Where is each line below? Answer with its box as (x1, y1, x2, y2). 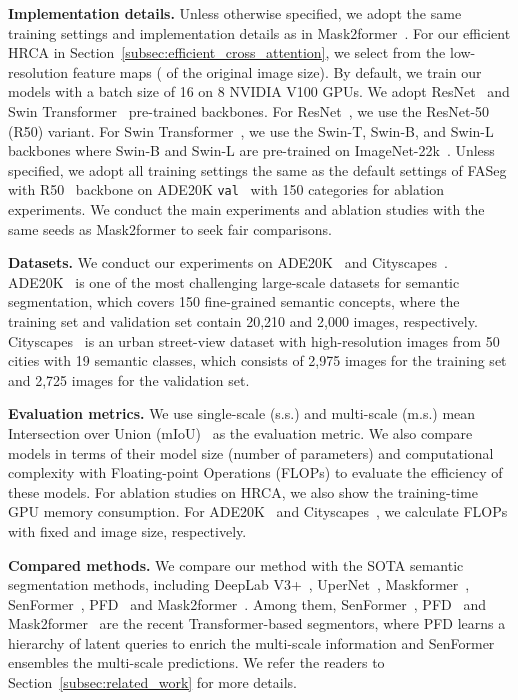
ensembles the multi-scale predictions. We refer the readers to (8, 652, 385, 673)
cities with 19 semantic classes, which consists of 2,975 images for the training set (8, 350, 507, 371)
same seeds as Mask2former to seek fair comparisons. (8, 218, 332, 239)
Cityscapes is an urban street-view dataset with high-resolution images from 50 (8, 330, 500, 351)
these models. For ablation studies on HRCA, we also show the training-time (8, 481, 478, 502)
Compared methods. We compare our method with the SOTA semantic (8, 554, 464, 575)
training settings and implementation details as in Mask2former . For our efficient (8, 22, 511, 43)
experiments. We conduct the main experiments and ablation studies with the (8, 199, 485, 219)
